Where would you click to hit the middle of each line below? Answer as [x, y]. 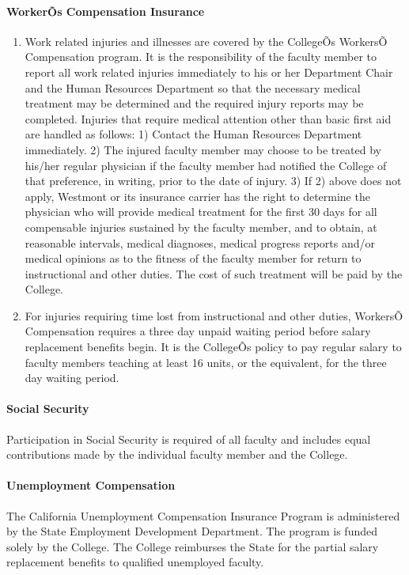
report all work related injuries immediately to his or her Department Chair [209, 72]
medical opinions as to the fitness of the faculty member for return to [193, 258]
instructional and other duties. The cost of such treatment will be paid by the [214, 273]
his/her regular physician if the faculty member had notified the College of [206, 165]
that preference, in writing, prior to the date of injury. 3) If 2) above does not [213, 181]
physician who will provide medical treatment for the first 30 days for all [201, 212]
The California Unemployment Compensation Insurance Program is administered [203, 515]
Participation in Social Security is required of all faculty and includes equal [189, 439]
